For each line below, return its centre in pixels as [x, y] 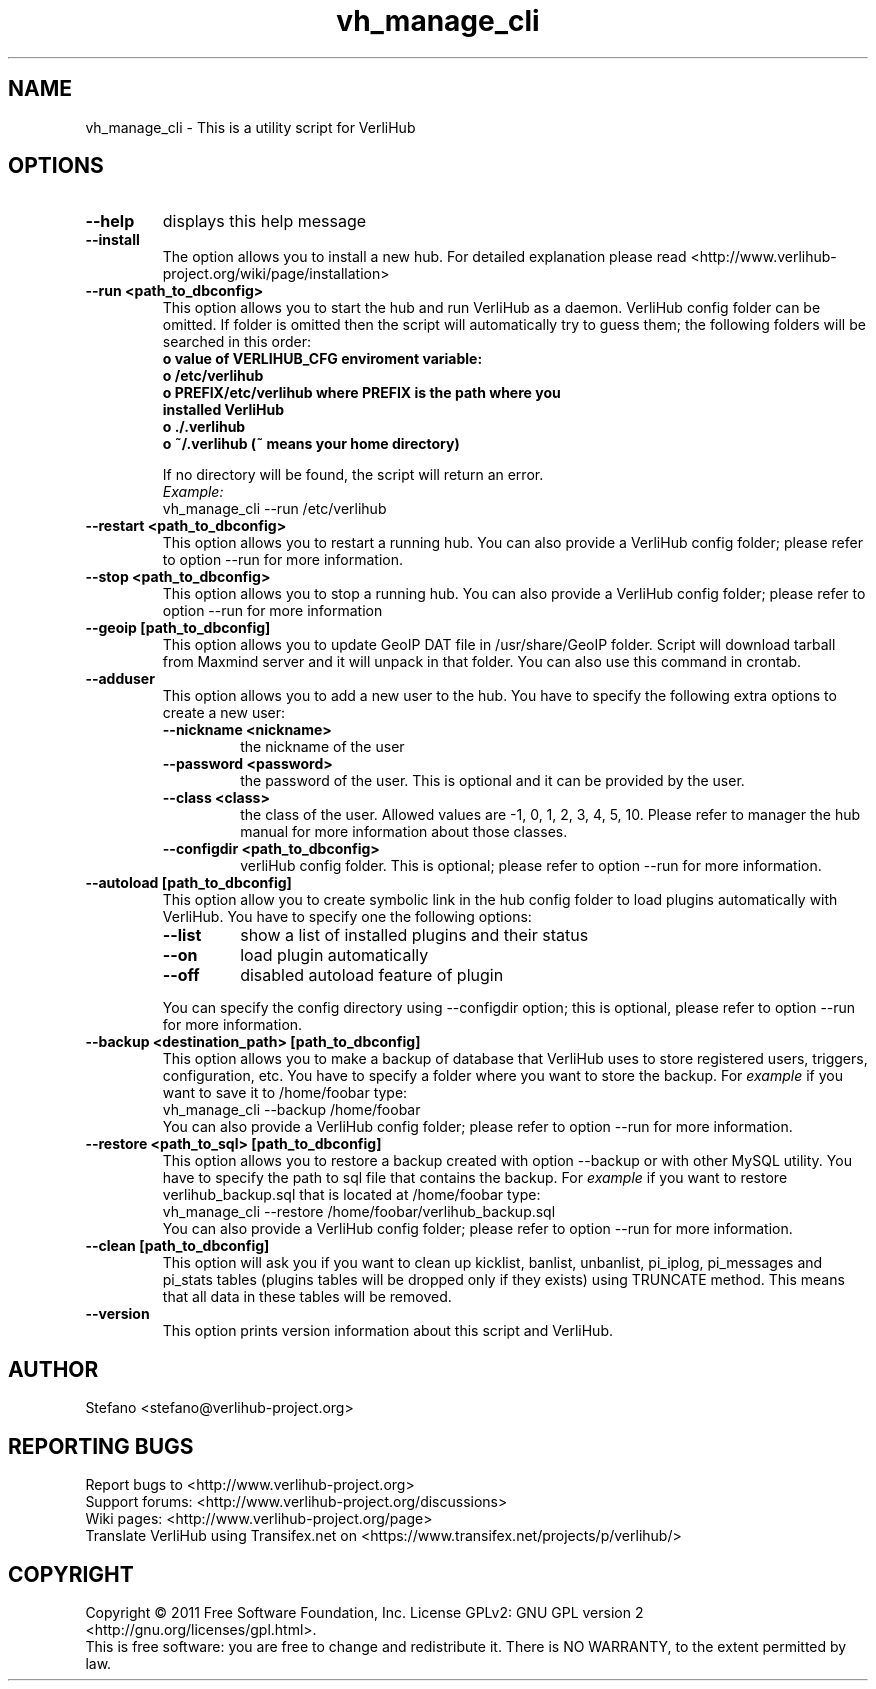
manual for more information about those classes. [404, 832]
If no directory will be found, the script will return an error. [353, 475]
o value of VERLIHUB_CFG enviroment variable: [322, 359]
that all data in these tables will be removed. [307, 1297]
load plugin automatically [334, 955]
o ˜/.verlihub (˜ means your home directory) [311, 444]
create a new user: [224, 713]
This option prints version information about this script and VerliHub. [387, 1331]
